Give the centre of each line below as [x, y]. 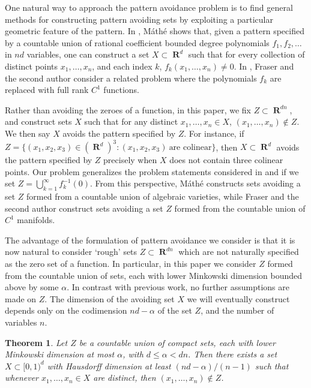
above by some [32, 287]
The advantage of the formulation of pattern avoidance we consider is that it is [150, 240]
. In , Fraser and [264, 66]
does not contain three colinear [226, 160]
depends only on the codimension [66, 310]
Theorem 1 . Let [36, 342]
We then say [28, 133]
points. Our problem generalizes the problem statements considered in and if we [152, 171]
